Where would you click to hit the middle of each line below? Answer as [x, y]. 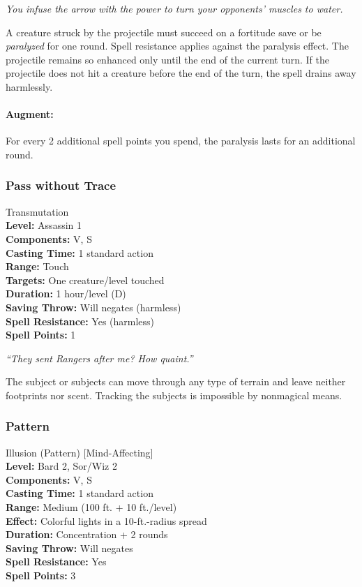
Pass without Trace [61, 185]
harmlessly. [29, 86]
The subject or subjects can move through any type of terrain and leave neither [176, 381]
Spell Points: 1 [41, 335]
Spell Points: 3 [41, 575]
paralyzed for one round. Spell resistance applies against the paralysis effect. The [177, 46]
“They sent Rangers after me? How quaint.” [99, 358]
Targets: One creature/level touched [85, 280]
